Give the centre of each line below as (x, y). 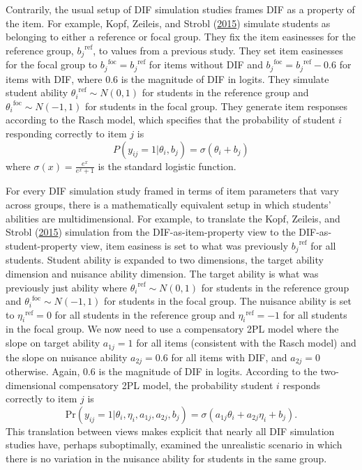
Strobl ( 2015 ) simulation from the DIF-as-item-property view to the (151, 232)
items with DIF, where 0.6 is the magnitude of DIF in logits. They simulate (167, 78)
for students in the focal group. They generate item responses (216, 106)
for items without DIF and (206, 65)
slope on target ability (53, 343)
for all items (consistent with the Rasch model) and (246, 343)
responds (302, 385)
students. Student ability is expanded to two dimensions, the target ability (165, 260)
